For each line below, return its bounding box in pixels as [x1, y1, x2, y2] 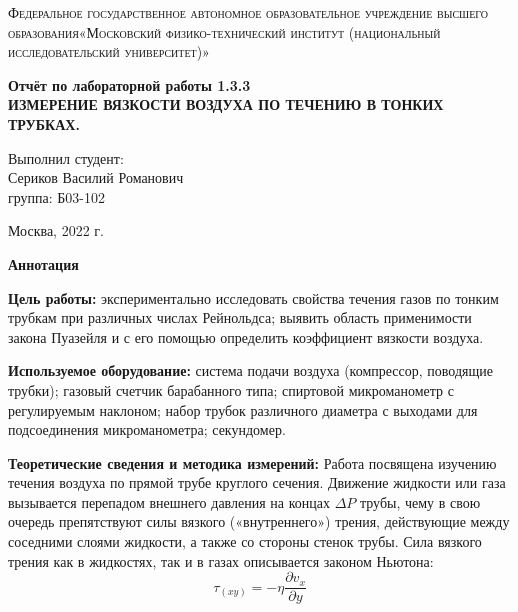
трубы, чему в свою [359, 491, 481, 512]
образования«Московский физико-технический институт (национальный [8, 21, 441, 42]
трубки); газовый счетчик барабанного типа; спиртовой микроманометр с [8, 379, 454, 400]
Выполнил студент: [8, 147, 124, 168]
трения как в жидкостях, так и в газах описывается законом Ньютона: [8, 550, 434, 571]
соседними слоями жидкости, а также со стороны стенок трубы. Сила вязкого [8, 531, 482, 552]
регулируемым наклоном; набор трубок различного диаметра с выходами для [8, 399, 478, 420]
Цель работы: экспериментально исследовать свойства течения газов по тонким [8, 287, 499, 308]
